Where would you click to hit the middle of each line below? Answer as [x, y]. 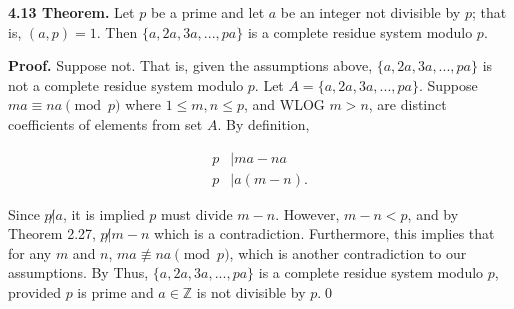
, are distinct [407, 104]
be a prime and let [207, 12]
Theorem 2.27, [52, 233]
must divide [197, 213]
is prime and [115, 292]
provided [34, 292]
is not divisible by [251, 292]
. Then [117, 31]
